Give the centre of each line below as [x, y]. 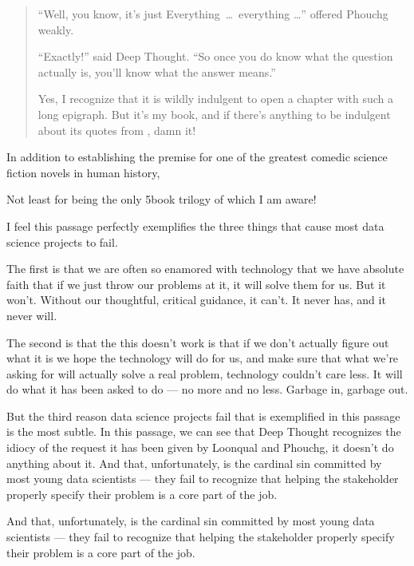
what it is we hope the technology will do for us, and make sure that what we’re [203, 358]
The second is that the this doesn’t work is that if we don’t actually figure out [198, 342]
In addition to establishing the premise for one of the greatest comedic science [197, 157]
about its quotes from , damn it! [117, 130]
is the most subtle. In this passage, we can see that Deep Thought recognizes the [204, 431]
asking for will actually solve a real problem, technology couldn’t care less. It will [205, 373]
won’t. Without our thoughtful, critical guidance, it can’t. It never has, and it [196, 300]
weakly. [56, 29]
